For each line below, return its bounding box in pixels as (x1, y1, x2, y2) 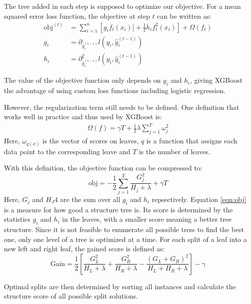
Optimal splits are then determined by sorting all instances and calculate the (4, 281, 236, 291)
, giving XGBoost (190, 75, 243, 85)
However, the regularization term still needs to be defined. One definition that (4, 101, 239, 112)
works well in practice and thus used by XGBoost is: (4, 111, 162, 122)
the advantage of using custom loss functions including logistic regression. (4, 85, 226, 96)
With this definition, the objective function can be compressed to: (4, 163, 202, 173)
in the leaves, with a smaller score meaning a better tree (62, 214, 232, 224)
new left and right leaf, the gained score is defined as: (4, 243, 165, 254)
